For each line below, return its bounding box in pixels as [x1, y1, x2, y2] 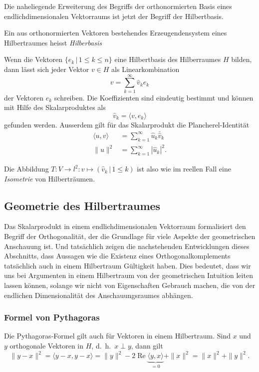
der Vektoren [4, 92, 44, 102]
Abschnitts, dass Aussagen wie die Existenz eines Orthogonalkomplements [4, 250, 231, 261]
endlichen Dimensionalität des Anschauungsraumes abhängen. [4, 289, 193, 300]
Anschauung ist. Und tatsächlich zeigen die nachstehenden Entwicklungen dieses [4, 240, 250, 251]
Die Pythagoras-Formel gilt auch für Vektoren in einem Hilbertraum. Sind [4, 330, 231, 341]
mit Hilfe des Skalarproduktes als [4, 102, 106, 112]
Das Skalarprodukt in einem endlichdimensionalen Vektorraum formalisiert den [4, 221, 246, 231]
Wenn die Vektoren [4, 54, 63, 64]
